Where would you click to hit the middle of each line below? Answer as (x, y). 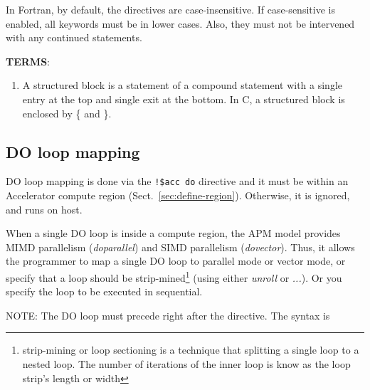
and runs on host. (44, 209)
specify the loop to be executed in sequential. (104, 291)
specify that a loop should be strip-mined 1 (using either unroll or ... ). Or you (174, 276)
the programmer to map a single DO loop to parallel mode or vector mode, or (176, 261)
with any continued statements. (74, 37)
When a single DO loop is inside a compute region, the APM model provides (173, 233)
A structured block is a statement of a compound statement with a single (182, 85)
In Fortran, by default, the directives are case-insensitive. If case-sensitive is (170, 9)
